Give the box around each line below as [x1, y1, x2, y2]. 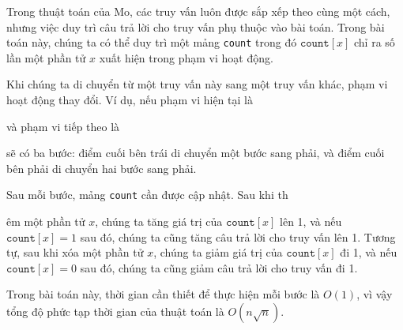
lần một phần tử [6, 49, 86, 66]
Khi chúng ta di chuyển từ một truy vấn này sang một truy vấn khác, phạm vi [6, 76, 388, 92]
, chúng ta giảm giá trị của [153, 244, 283, 261]
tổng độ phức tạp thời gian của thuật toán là [6, 303, 224, 320]
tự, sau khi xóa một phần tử [6, 244, 144, 261]
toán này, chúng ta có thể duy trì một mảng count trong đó [6, 34, 297, 51]
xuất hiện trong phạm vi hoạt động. [99, 49, 273, 66]
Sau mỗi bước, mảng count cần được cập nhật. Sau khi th [6, 186, 288, 203]
